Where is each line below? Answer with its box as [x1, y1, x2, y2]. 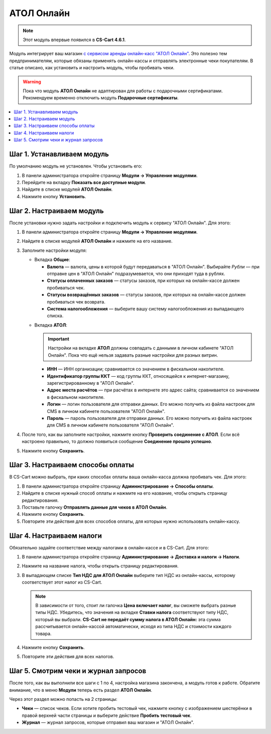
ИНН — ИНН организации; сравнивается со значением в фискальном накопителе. [47, 366, 225, 372]
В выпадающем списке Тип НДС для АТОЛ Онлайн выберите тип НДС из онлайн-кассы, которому [22, 572, 235, 578]
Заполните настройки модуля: [22, 247, 87, 253]
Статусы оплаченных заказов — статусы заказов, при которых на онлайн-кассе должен [47, 277, 240, 283]
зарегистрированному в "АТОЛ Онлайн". [47, 380, 134, 386]
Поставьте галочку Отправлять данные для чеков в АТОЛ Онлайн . [22, 504, 168, 510]
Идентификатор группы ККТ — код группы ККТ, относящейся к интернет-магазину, [47, 373, 230, 379]
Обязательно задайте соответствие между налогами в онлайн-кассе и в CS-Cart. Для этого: [9, 544, 209, 550]
